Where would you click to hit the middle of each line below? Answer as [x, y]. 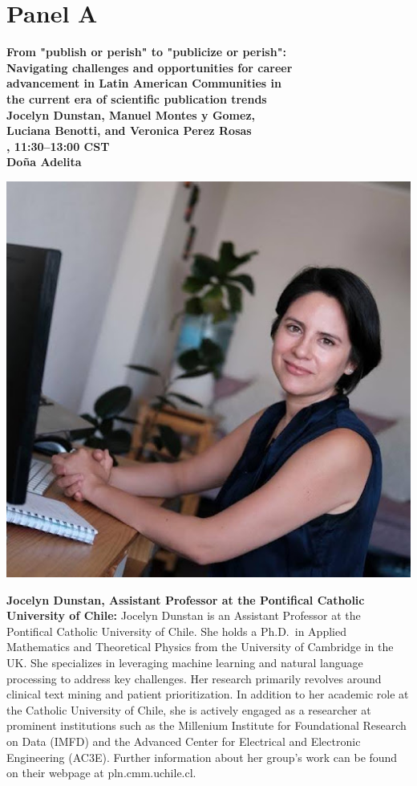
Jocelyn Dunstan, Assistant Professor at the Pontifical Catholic [186, 599]
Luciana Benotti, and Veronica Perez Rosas [129, 130]
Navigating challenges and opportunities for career [150, 67]
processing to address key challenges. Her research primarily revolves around [194, 678]
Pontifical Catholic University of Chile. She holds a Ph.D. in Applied [176, 631]
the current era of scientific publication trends [137, 98]
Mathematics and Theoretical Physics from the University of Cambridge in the [200, 647]
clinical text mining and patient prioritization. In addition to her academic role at [208, 694]
